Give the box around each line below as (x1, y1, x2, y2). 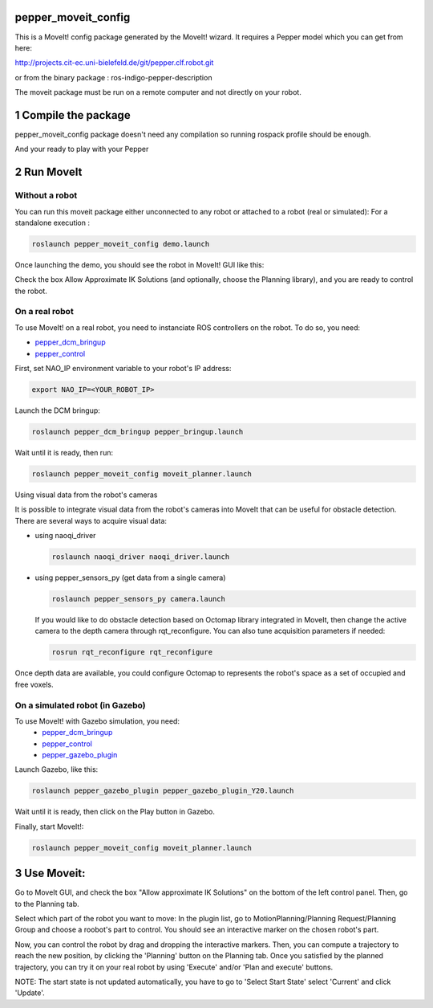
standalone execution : (14, 218, 90, 227)
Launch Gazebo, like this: (14, 765, 99, 774)
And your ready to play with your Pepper (14, 145, 149, 154)
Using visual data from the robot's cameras (14, 490, 158, 500)
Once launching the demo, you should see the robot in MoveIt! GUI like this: (14, 259, 265, 269)
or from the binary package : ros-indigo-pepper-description (14, 72, 212, 82)
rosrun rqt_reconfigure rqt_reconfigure (51, 647, 212, 657)
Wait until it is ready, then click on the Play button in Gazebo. (14, 807, 216, 817)
